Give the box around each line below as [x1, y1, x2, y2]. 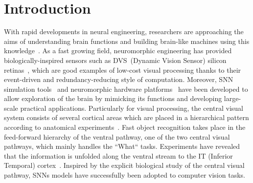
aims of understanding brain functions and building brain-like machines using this [4, 36, 250, 46]
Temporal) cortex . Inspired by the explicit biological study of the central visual [4, 160, 245, 170]
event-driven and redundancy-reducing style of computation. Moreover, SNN [4, 74, 233, 84]
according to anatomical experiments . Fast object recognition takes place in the [4, 122, 246, 132]
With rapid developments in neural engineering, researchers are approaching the [4, 26, 244, 37]
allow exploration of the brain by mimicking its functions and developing [4, 93, 222, 103]
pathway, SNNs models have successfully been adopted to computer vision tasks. [4, 170, 245, 180]
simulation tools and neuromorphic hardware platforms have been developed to [4, 83, 248, 94]
